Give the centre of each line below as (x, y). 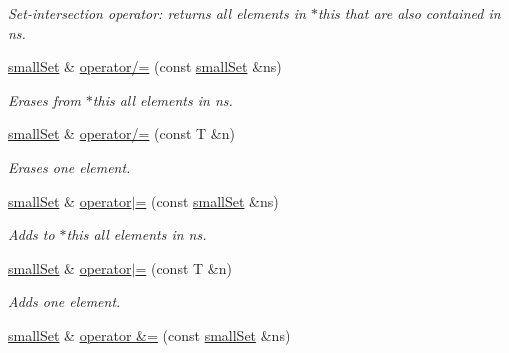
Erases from (44, 99)
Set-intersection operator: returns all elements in (157, 13)
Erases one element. (69, 166)
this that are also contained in (409, 13)
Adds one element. (64, 301)
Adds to (31, 234)
